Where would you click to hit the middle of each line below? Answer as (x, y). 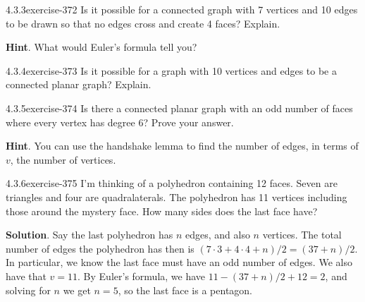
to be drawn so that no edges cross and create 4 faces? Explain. (143, 23)
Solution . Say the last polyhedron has (89, 235)
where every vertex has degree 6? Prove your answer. (120, 122)
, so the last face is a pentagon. (185, 290)
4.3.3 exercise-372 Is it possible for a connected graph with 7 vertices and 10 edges (182, 9)
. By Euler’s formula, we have (142, 276)
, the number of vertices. (63, 159)
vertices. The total (302, 235)
